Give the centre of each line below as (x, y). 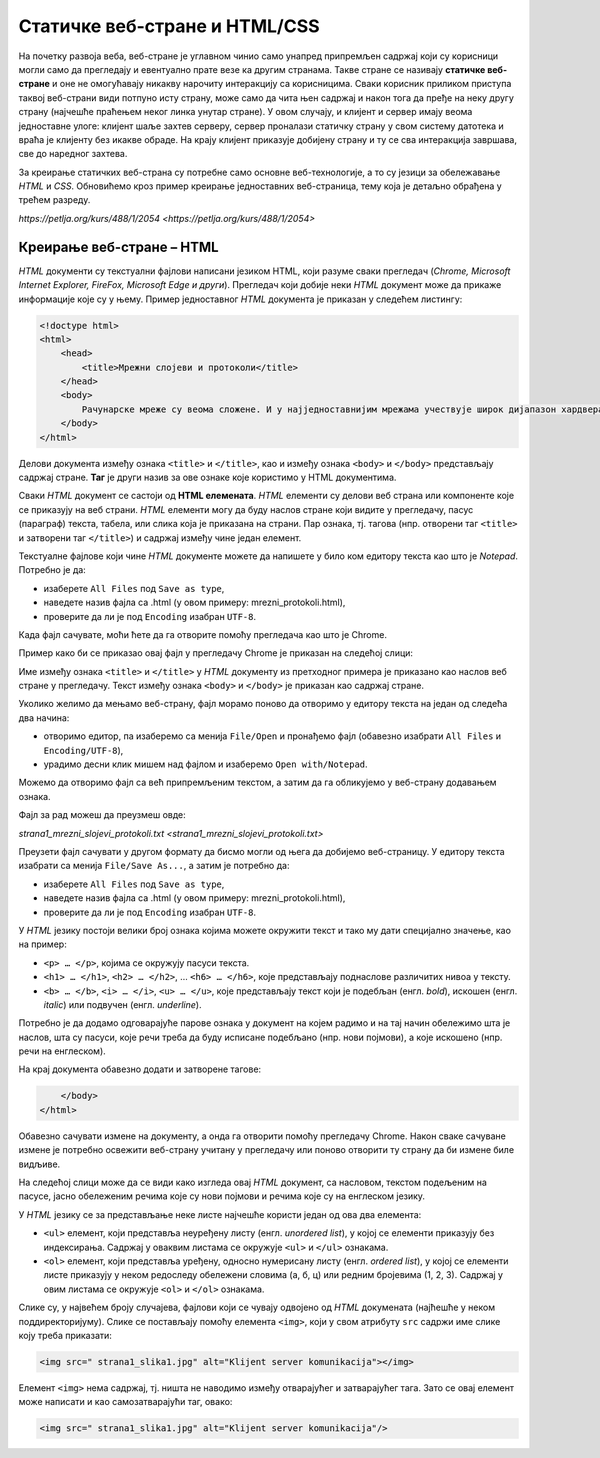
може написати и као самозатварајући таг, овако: (125, 1402)
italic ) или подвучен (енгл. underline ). (122, 1004)
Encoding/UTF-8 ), (83, 750)
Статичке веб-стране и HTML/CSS (169, 26)
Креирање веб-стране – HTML (118, 246)
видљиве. (39, 1164)
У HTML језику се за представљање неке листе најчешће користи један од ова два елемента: (220, 1214)
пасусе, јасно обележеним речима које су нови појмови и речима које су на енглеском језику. (221, 1196)
